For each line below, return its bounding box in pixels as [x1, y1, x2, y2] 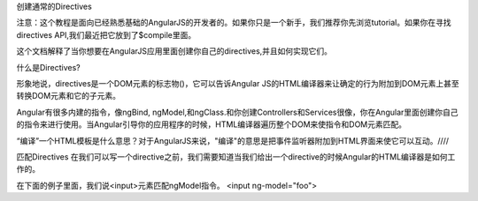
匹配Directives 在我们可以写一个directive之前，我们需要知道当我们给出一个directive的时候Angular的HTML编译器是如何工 [16, 151, 456, 162]
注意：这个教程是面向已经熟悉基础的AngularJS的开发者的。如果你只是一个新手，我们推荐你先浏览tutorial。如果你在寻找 [16, 18, 451, 28]
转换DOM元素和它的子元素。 [16, 91, 121, 101]
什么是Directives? [16, 62, 81, 72]
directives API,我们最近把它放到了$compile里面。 [16, 29, 197, 40]
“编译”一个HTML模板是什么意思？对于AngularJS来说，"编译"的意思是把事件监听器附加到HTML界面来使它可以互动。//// [16, 135, 450, 145]
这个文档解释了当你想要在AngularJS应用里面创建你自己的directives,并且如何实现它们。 [16, 46, 332, 56]
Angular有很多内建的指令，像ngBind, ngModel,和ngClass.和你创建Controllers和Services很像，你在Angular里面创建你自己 [16, 107, 459, 117]
